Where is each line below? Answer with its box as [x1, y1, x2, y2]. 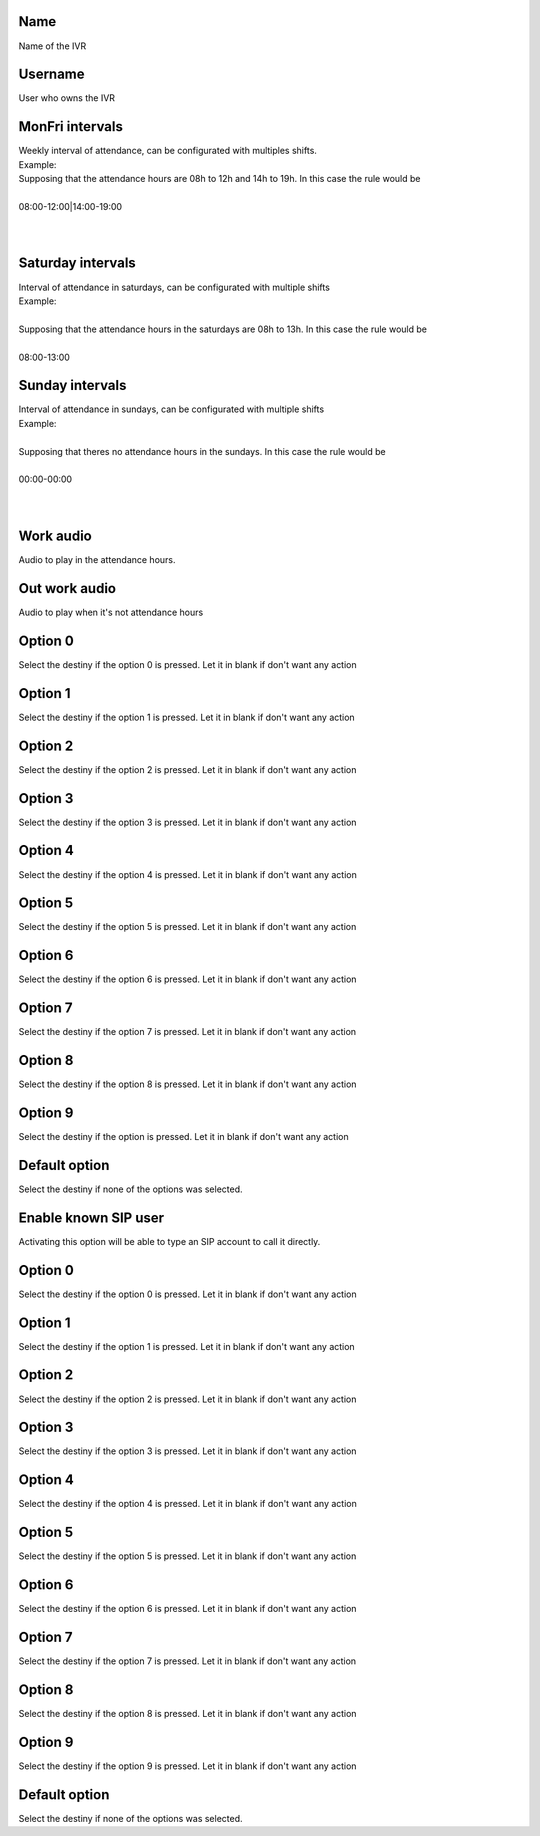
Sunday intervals [18, 377, 127, 394]
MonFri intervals [18, 118, 124, 135]
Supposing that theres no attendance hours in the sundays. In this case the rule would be [18, 445, 386, 457]
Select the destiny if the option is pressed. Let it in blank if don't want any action [18, 1131, 349, 1143]
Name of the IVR [18, 40, 87, 52]
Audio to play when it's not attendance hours [18, 606, 204, 618]
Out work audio [18, 580, 117, 597]
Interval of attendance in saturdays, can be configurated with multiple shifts [18, 281, 330, 293]
